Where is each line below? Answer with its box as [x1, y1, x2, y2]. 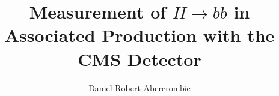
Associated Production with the [4, 23, 275, 47]
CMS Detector [78, 46, 201, 71]
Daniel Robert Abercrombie [88, 81, 191, 94]
